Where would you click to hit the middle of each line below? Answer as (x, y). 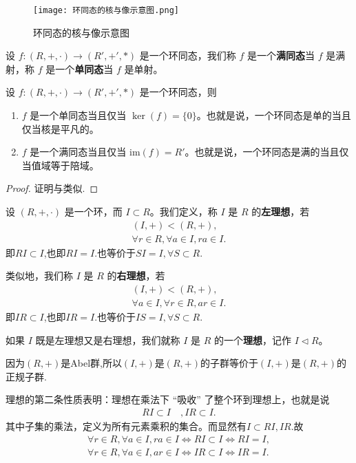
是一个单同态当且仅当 (78, 115)
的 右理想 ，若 (136, 276)
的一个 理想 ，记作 (252, 340)
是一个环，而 (93, 211)
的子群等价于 (229, 363)
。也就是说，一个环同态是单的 (264, 115)
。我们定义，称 (184, 211)
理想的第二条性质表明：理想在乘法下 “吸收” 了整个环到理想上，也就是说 (168, 399)
